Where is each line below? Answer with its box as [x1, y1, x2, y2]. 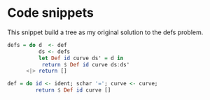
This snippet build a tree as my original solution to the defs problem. [7, 28, 204, 36]
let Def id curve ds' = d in [38, 55, 124, 62]
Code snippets [7, 5, 94, 21]
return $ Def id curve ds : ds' [41, 61, 130, 68]
